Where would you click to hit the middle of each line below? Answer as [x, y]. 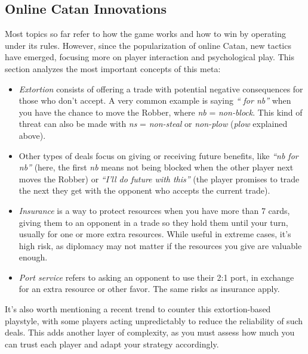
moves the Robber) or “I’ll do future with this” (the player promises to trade [159, 178]
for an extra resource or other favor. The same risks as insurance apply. [149, 289]
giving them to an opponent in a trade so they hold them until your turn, [153, 222]
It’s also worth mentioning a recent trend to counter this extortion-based [138, 309]
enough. [33, 257]
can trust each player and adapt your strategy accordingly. [112, 344]
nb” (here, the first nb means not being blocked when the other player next [156, 167]
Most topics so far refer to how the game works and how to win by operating [146, 34]
